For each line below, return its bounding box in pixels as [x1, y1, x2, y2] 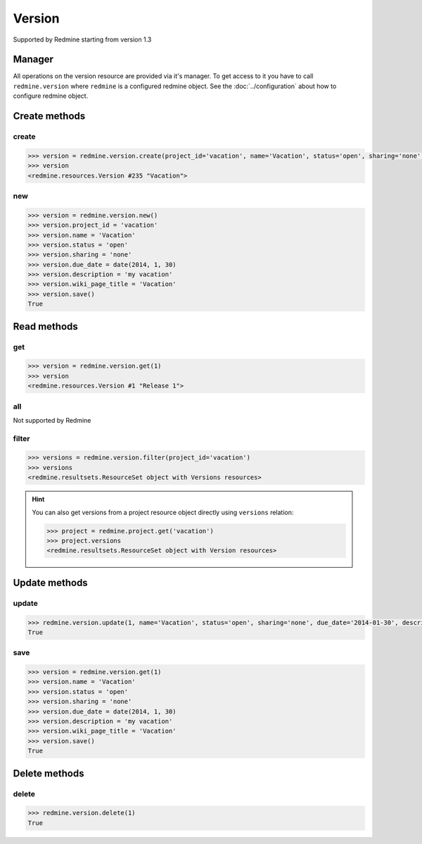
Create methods [13, 110, 86, 123]
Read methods [13, 321, 79, 333]
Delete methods [13, 767, 84, 779]
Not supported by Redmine [13, 416, 91, 424]
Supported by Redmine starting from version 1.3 [13, 35, 152, 44]
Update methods [13, 576, 88, 588]
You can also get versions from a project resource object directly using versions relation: [32, 508, 294, 516]
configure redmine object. [13, 92, 89, 100]
